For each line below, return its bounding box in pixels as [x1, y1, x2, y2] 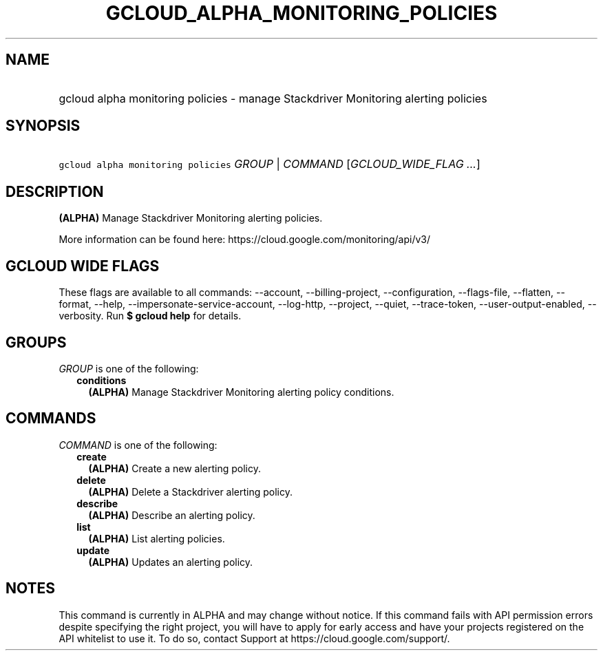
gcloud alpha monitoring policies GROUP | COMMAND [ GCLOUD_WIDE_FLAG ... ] [59, 157, 480, 171]
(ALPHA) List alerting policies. [88, 532, 225, 544]
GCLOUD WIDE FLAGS [6, 257, 160, 275]
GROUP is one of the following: [59, 362, 199, 374]
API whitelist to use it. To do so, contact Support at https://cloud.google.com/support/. [59, 632, 450, 644]
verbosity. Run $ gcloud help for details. [59, 310, 242, 322]
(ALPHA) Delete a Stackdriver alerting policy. [88, 485, 293, 498]
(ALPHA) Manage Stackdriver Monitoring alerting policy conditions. [88, 385, 394, 398]
